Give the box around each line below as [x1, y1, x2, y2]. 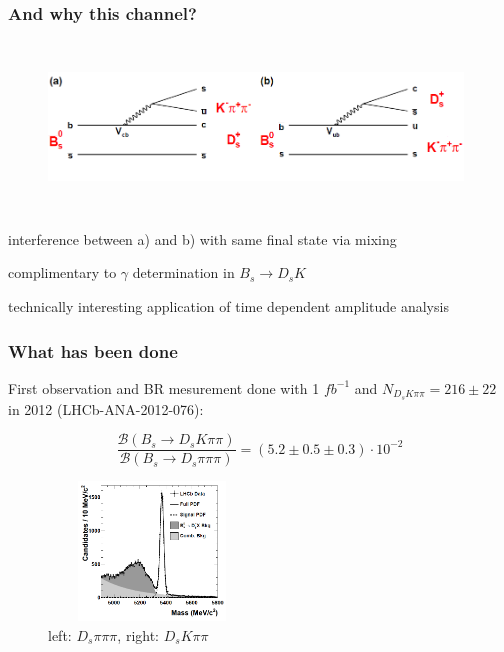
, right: [117, 624, 160, 645]
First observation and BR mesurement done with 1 [8, 377, 320, 398]
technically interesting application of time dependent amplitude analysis [8, 296, 449, 317]
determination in [132, 262, 235, 283]
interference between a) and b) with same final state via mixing [8, 228, 397, 249]
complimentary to [8, 262, 117, 283]
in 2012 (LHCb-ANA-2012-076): [8, 398, 204, 419]
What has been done [8, 338, 178, 363]
